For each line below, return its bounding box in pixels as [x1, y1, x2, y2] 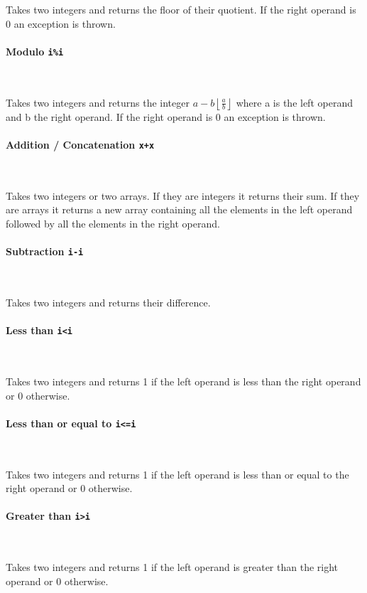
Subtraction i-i [6, 244, 84, 259]
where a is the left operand [236, 95, 353, 109]
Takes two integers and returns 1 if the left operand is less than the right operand [6, 373, 361, 388]
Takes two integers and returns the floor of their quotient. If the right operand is [6, 2, 356, 16]
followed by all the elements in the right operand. [6, 215, 220, 230]
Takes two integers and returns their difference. [6, 294, 211, 309]
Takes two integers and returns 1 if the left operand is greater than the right [6, 560, 339, 575]
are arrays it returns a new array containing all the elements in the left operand [6, 202, 353, 217]
